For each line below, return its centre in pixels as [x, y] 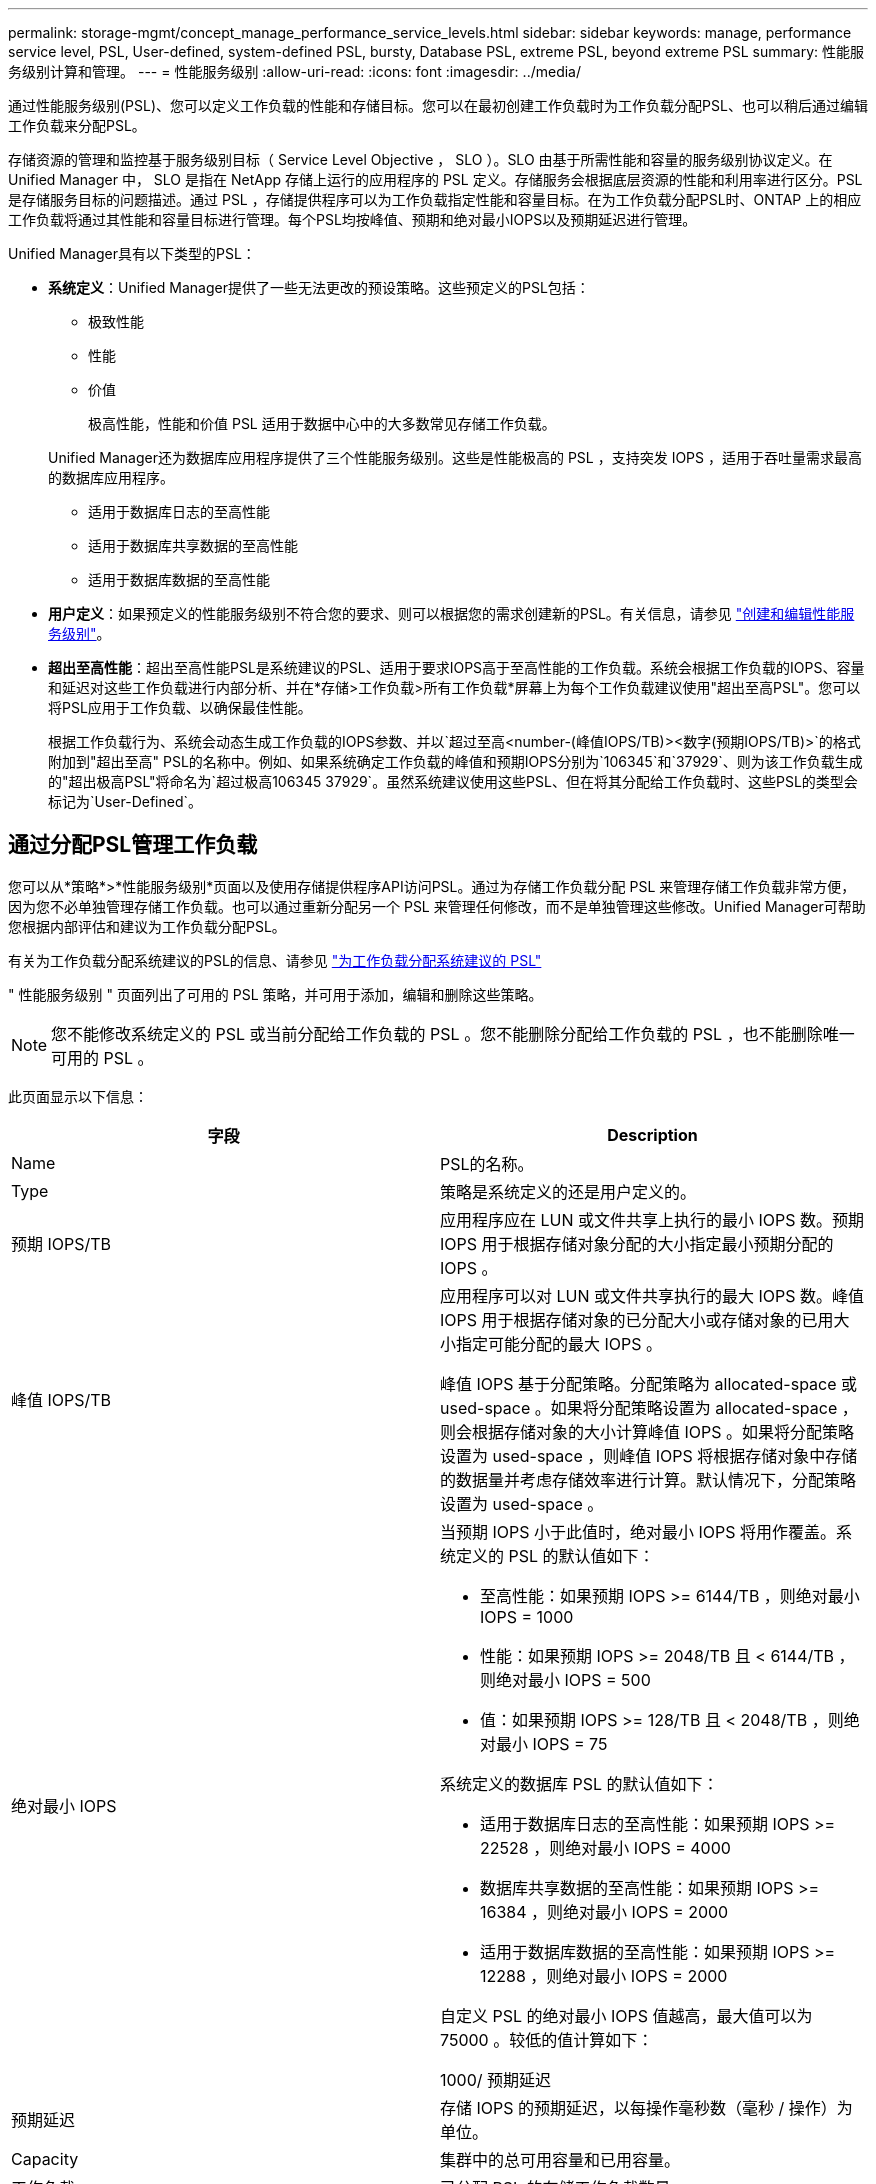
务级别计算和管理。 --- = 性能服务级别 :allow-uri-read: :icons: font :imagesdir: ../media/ [295, 71]
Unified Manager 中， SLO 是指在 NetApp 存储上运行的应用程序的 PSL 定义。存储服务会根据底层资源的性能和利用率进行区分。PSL [435, 179]
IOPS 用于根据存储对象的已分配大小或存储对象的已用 [637, 1319]
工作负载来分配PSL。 [77, 125]
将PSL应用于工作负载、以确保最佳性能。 [180, 707]
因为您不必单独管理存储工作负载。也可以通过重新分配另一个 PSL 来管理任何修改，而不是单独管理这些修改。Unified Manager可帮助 [437, 906]
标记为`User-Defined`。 [125, 801]
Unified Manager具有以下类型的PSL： [132, 253]
